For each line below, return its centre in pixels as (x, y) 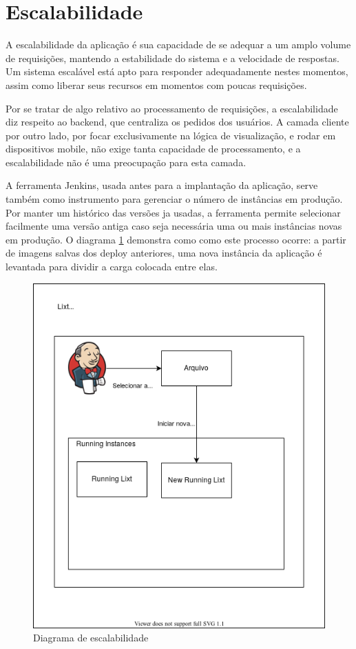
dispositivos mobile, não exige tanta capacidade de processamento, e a (153, 149)
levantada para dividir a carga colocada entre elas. (112, 267)
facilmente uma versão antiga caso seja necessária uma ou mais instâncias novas (174, 226)
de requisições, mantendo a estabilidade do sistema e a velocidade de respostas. (172, 58)
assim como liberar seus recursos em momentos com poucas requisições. (156, 84)
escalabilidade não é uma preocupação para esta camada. (126, 162)
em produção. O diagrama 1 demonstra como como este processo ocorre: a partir (176, 239)
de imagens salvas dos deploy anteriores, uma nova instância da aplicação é (164, 253)
